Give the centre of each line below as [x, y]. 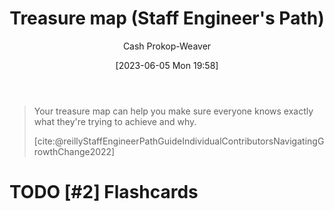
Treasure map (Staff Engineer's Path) [167, 18]
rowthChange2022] [74, 151]
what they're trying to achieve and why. [115, 121]
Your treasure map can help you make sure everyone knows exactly [173, 111]
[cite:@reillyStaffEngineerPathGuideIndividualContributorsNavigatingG [179, 141]
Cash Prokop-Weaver [167, 46]
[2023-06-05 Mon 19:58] [167, 65]
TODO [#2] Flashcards [104, 192]
